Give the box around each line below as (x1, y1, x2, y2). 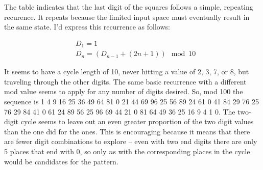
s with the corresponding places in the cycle (113, 146, 250, 157)
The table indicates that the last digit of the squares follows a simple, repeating (4, 2, 253, 12)
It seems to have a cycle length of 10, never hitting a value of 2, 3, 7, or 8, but (4, 66, 249, 77)
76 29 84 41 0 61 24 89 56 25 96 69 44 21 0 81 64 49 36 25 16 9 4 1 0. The (4, 106, 235, 117)
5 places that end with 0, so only (4, 146, 107, 157)
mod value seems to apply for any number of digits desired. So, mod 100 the (4, 86, 243, 97)
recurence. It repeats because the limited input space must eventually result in (4, 11, 250, 22)
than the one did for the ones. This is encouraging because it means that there (4, 126, 250, 136)
